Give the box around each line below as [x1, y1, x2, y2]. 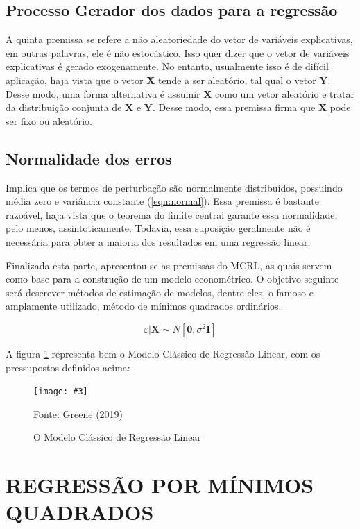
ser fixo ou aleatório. [6, 113, 92, 128]
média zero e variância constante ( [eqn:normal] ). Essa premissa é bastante [6, 194, 319, 208]
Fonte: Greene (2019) [33, 406, 123, 421]
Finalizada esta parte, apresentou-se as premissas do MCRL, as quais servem [6, 258, 332, 272]
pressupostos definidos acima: [6, 360, 130, 374]
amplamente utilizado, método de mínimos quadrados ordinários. [6, 299, 282, 313]
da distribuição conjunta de [6, 100, 122, 115]
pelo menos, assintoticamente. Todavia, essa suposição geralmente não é [6, 221, 311, 235]
